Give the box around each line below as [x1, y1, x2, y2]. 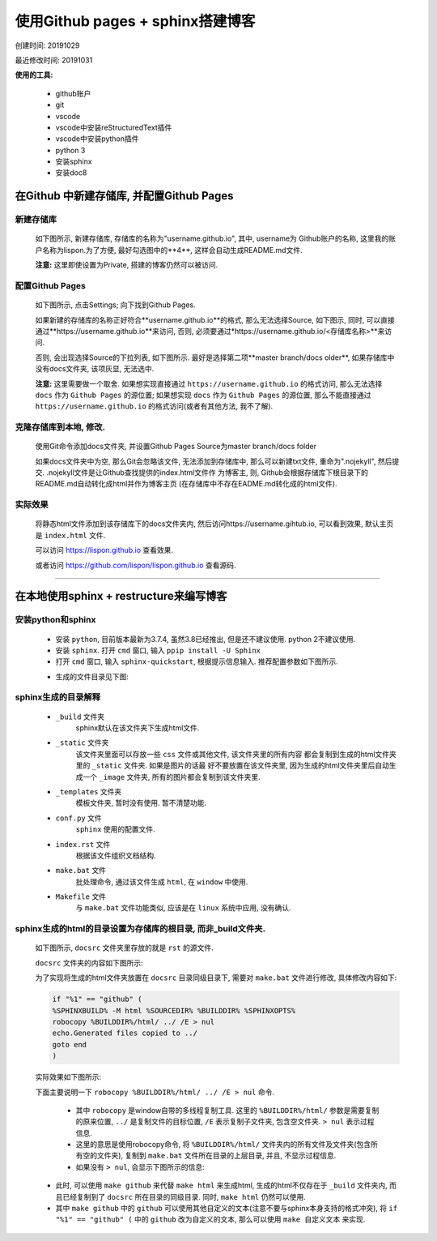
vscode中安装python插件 [55, 134, 139, 143]
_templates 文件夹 [55, 786, 122, 796]
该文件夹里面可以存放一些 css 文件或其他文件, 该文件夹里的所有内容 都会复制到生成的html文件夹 [75, 749, 397, 759]
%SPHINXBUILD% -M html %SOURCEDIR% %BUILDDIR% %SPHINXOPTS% [52, 1006, 296, 1015]
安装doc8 [55, 168, 87, 178]
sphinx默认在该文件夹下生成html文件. [75, 723, 200, 733]
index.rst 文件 [55, 839, 111, 849]
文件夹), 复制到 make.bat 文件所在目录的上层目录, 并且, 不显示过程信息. [96, 1151, 337, 1161]
